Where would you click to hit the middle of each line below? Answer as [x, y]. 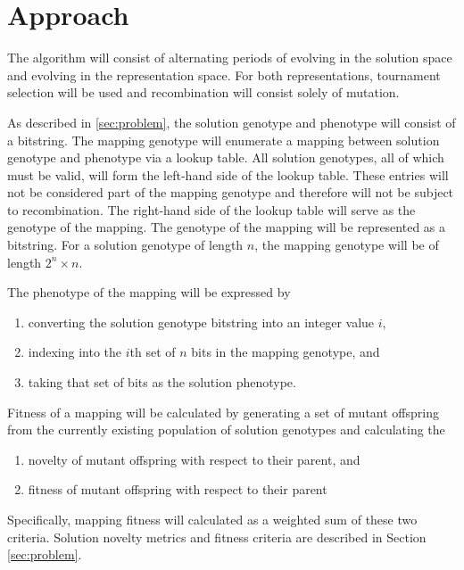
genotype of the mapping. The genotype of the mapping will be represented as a [227, 227]
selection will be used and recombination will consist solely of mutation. [203, 92]
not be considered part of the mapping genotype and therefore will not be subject [231, 192]
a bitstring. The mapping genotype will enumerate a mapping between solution [224, 140]
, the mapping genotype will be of [347, 245]
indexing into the [75, 352]
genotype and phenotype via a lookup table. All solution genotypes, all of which [226, 157]
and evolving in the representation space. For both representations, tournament [224, 74]
